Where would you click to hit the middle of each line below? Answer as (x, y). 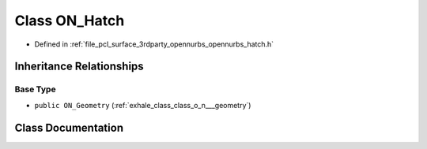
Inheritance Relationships (79, 67)
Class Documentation (69, 127)
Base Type (35, 89)
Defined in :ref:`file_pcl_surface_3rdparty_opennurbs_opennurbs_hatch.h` (154, 44)
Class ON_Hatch (70, 20)
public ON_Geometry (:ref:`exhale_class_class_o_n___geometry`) (143, 105)
